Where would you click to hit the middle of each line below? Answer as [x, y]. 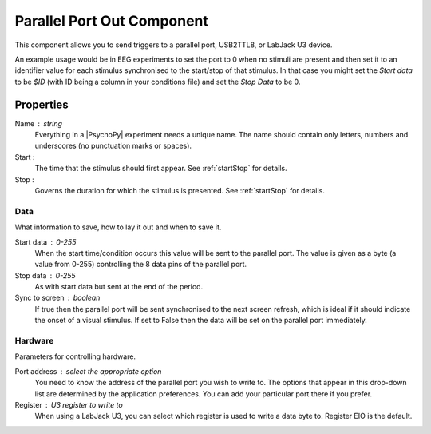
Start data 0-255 [45, 242]
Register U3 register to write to [69, 404]
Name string [39, 123]
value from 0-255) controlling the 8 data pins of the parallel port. [141, 265]
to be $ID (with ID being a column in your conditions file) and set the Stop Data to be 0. [158, 82]
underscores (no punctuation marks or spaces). [113, 146]
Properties [42, 104]
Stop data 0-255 [45, 275]
